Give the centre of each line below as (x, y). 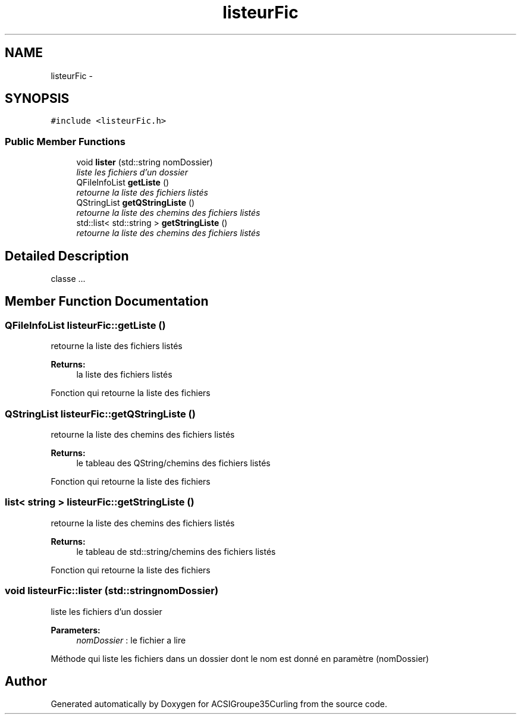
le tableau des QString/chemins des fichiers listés (173, 463)
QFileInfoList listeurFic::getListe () (85, 325)
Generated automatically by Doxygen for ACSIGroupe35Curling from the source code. (219, 704)
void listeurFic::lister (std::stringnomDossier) (112, 591)
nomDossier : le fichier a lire (131, 640)
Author (26, 681)
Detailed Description (67, 256)
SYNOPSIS (37, 99)
